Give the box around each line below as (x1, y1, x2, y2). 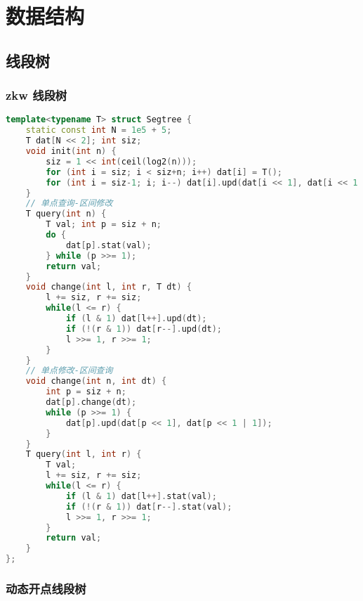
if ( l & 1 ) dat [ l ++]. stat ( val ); (65, 491, 217, 501)
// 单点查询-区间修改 (25, 198, 113, 209)
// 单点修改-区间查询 (25, 366, 113, 376)
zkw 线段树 (6, 86, 67, 104)
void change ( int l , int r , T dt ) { (25, 282, 192, 292)
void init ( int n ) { (25, 146, 117, 156)
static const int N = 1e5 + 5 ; (25, 125, 172, 136)
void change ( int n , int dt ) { (25, 376, 167, 387)
